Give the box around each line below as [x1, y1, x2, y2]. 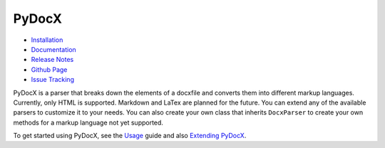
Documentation [31, 45, 76, 53]
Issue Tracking [31, 75, 75, 84]
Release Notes [31, 55, 74, 64]
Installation [31, 36, 63, 44]
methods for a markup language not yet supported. [13, 118, 164, 127]
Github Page [31, 65, 68, 74]
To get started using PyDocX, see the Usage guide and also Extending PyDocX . [13, 132, 247, 140]
